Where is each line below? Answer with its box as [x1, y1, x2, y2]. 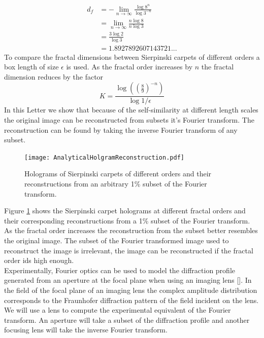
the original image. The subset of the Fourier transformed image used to [4, 235, 229, 245]
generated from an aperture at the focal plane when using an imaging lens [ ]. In [4, 275, 252, 285]
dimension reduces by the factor [4, 71, 104, 82]
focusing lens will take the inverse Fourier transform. [4, 324, 168, 335]
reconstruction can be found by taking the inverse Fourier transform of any [4, 124, 238, 135]
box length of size [4, 61, 59, 72]
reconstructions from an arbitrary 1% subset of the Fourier [24, 178, 207, 189]
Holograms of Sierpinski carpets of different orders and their [24, 168, 212, 179]
